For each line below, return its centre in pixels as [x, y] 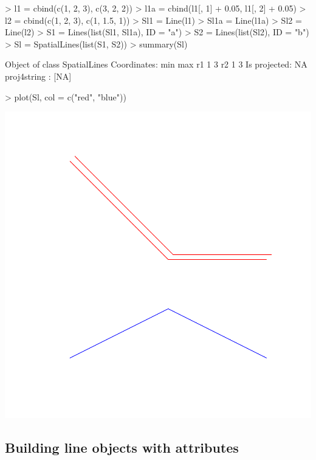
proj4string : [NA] [38, 76]
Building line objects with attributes [122, 448]
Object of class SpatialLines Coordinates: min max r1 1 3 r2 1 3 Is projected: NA [156, 64]
